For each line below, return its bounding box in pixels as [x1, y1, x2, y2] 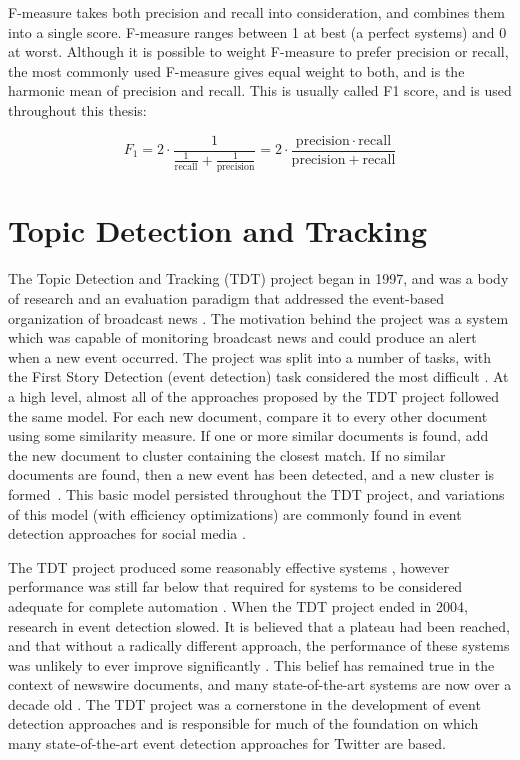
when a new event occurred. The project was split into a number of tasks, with [8, 346, 492, 367]
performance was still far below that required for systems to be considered [8, 576, 463, 597]
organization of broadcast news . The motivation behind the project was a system [8, 307, 509, 328]
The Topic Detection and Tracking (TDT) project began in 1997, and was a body [8, 268, 509, 289]
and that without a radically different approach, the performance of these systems [8, 635, 510, 656]
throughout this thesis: [8, 99, 147, 120]
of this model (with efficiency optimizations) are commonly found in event [8, 503, 462, 524]
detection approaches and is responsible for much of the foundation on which [8, 713, 479, 734]
